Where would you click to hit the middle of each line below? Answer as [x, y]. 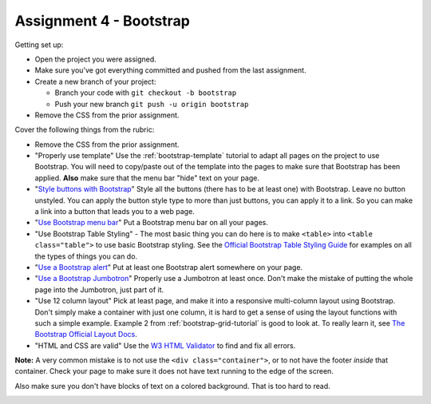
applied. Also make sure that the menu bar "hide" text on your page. [147, 178]
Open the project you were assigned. [96, 59]
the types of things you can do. [86, 256]
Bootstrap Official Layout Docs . [86, 335]
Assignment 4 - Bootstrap [103, 21]
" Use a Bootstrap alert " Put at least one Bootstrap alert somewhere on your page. [169, 267]
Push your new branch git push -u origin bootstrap [152, 104]
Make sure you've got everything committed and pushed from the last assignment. [170, 70]
